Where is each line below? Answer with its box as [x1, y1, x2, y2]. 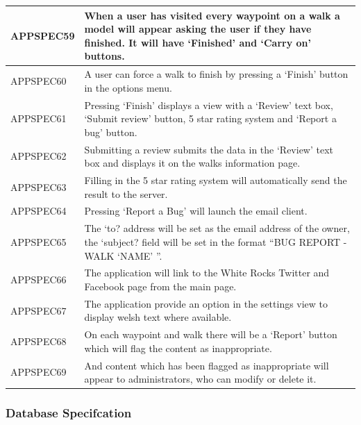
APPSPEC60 [10, 73, 67, 87]
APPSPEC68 [10, 334, 67, 349]
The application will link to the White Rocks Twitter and [84, 265, 330, 280]
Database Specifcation [6, 404, 132, 422]
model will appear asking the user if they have [84, 22, 312, 36]
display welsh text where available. [84, 310, 232, 324]
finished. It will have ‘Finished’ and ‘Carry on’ [84, 35, 312, 49]
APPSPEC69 [10, 365, 67, 379]
